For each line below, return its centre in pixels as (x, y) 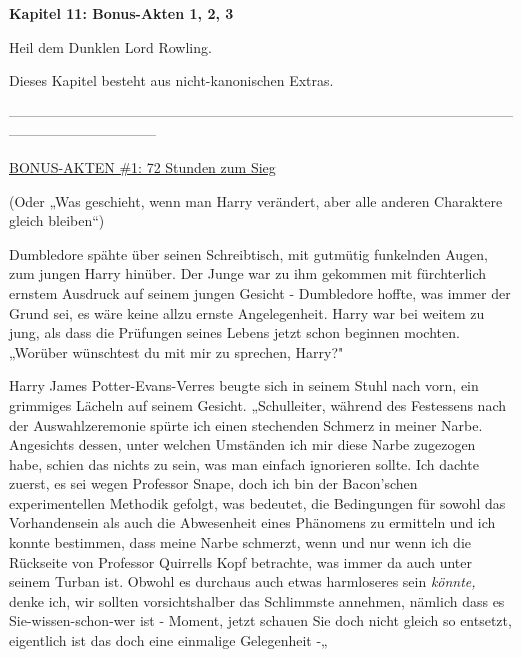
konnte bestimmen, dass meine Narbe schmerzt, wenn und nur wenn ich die (240, 542)
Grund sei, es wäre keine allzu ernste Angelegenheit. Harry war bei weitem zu (247, 312)
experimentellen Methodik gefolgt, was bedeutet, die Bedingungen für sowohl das (257, 502)
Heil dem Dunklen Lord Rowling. (110, 46)
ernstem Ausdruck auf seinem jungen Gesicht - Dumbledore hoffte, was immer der (260, 292)
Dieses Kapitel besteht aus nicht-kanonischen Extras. (171, 80)
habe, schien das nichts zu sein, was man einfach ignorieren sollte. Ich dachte (244, 463)
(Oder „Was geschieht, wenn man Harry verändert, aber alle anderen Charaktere (256, 200)
